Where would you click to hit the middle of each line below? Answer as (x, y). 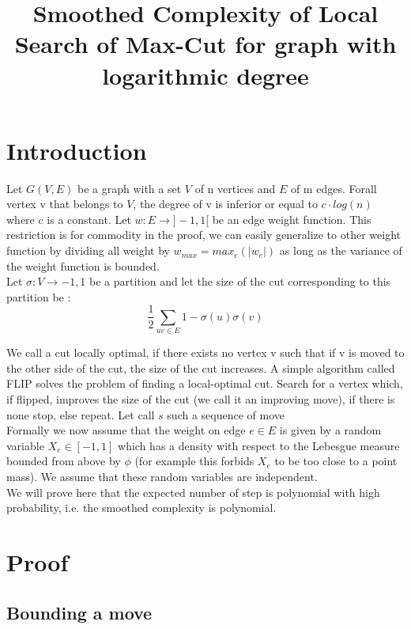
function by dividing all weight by (88, 250)
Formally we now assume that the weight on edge (126, 430)
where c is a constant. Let (69, 219)
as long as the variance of (341, 250)
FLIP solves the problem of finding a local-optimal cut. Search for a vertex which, (205, 383)
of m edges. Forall (334, 188)
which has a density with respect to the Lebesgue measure (259, 445)
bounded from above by (64, 461)
